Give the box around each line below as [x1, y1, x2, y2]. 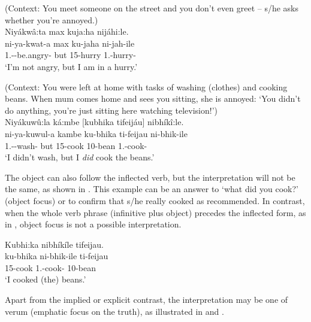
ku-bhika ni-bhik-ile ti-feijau [5, 250, 108, 262]
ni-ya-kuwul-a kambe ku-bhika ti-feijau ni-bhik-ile [5, 127, 188, 139]
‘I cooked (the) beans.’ [5, 273, 86, 285]
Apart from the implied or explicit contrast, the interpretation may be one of [5, 293, 288, 306]
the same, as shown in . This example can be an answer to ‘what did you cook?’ [5, 183, 298, 195]
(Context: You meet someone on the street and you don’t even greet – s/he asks [5, 2, 298, 14]
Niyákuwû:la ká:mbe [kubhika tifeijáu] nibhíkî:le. [5, 116, 184, 128]
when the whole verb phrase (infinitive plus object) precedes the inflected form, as [5, 206, 306, 218]
